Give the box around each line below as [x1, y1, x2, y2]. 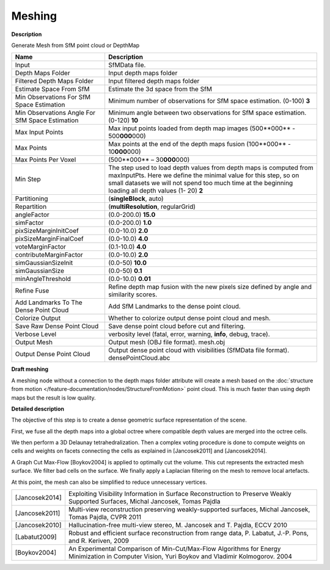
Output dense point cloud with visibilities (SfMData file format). [108, 346, 290, 354]
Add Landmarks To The [15, 298, 82, 307]
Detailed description [11, 405, 64, 412]
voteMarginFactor [15, 243, 67, 251]
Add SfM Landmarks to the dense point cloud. [108, 302, 241, 311]
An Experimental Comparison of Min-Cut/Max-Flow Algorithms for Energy [68, 544, 281, 553]
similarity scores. [108, 290, 158, 299]
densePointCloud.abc [108, 354, 170, 362]
